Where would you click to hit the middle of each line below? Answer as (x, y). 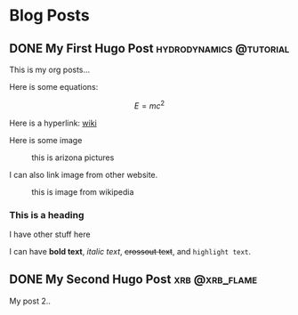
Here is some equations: (54, 87)
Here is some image (46, 140)
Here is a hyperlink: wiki (53, 123)
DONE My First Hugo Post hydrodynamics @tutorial (149, 48)
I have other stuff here (50, 234)
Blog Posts (50, 16)
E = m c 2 (149, 105)
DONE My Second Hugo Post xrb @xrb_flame (133, 280)
